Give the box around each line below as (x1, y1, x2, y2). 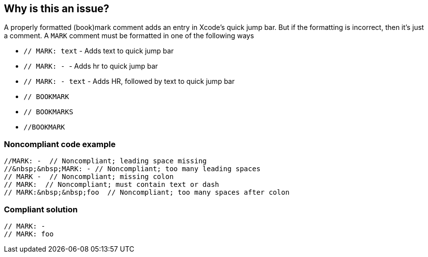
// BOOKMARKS (24, 108, 74, 116)
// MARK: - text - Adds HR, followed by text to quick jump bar (24, 77, 235, 86)
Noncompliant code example (4, 139, 116, 149)
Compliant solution (4, 204, 78, 214)
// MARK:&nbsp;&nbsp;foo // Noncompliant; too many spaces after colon (4, 188, 290, 197)
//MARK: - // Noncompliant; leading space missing (4, 157, 207, 165)
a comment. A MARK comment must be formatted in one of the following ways (4, 31, 254, 40)
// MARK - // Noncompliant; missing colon (4, 173, 174, 181)
